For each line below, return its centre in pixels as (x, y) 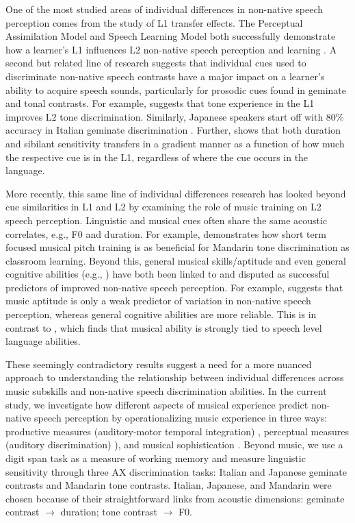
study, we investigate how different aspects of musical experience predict (157, 404)
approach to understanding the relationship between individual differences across (175, 377)
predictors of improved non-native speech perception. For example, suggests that (174, 287)
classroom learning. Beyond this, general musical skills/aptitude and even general (176, 260)
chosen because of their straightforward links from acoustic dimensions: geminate (175, 498)
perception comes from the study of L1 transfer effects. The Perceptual (154, 22)
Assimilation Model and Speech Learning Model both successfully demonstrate (171, 36)
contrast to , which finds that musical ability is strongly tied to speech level (164, 327)
